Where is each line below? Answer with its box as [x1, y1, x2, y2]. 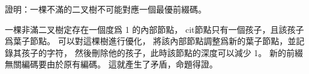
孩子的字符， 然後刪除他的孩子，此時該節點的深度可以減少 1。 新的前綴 [21, 46, 303, 58]
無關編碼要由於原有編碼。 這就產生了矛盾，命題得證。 [5, 58, 218, 70]
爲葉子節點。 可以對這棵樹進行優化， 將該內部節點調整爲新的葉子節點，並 [5, 35, 296, 47]
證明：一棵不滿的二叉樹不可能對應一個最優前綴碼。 [5, 3, 206, 15]
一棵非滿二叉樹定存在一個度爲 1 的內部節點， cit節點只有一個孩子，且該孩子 [5, 23, 304, 35]
